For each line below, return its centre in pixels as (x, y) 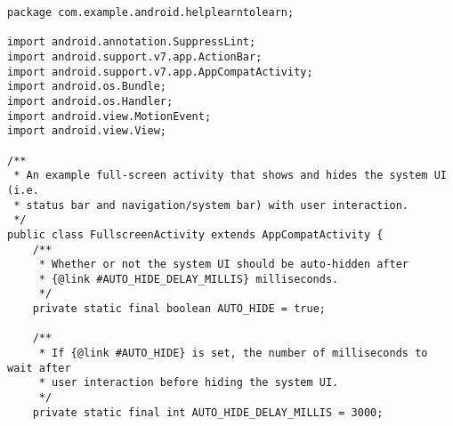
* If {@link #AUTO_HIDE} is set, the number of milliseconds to (233, 354)
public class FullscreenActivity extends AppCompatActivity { (195, 234)
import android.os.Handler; (90, 101)
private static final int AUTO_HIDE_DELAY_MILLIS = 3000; (208, 412)
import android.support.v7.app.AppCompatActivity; (160, 72)
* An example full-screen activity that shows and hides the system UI (230, 176)
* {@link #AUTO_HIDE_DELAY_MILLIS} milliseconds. (189, 279)
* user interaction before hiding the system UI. (189, 383)
